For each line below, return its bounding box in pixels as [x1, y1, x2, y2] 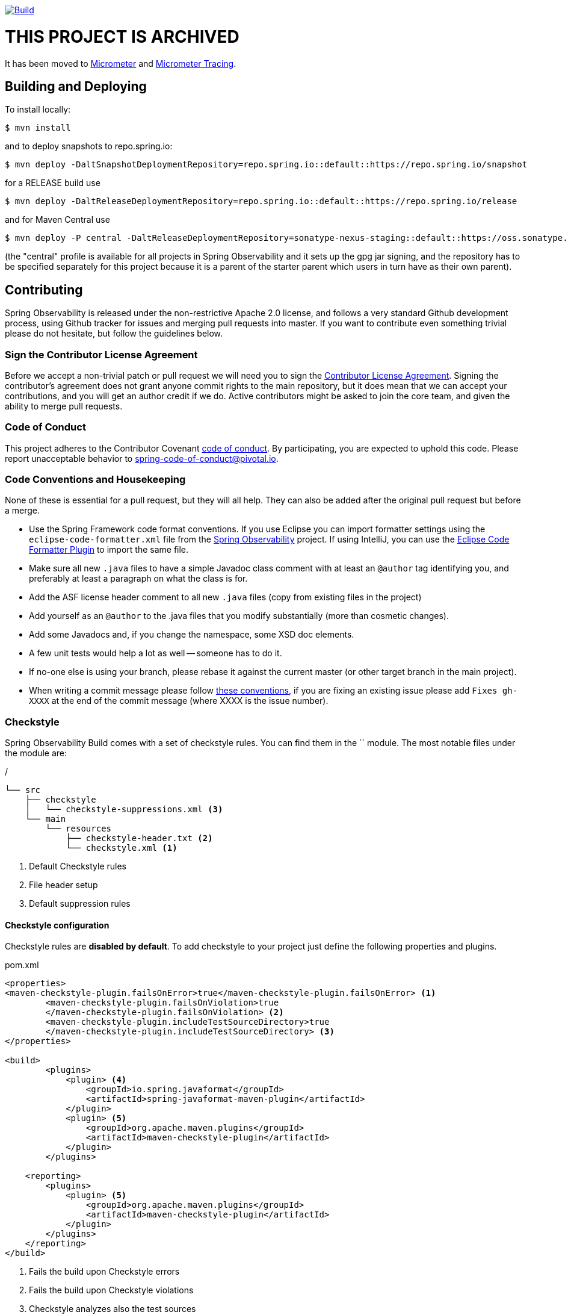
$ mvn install [5, 123, 71, 133]
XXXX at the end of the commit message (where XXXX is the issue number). [29, 695, 329, 706]
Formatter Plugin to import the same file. [29, 544, 189, 555]
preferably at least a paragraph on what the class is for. [29, 573, 248, 584]
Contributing [5, 282, 83, 297]
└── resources [45, 824, 112, 834]
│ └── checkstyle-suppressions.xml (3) [25, 804, 223, 815]
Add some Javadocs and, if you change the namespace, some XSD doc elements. [29, 629, 354, 640]
